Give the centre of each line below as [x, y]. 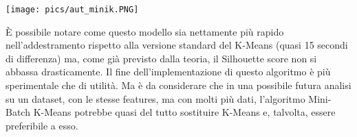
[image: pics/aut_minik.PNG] [72, 10]
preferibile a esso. [42, 125]
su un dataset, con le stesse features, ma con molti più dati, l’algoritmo [155, 98]
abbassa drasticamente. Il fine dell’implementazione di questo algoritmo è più [168, 72]
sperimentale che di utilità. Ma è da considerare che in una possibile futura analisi [178, 85]
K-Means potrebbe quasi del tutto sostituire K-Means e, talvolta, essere [184, 112]
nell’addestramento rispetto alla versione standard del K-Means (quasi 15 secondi [177, 45]
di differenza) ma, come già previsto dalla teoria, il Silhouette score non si [161, 58]
